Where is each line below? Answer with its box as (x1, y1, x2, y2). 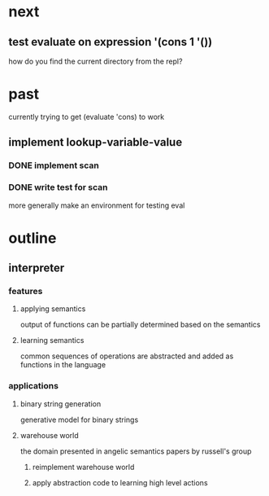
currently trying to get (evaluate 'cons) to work (8, 112, 165, 121)
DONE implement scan (8, 160, 99, 171)
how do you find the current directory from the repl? (8, 56, 183, 66)
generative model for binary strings (20, 415, 139, 424)
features (8, 286, 43, 297)
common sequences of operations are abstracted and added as (20, 351, 234, 361)
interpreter (8, 261, 65, 275)
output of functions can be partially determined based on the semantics (20, 320, 261, 330)
